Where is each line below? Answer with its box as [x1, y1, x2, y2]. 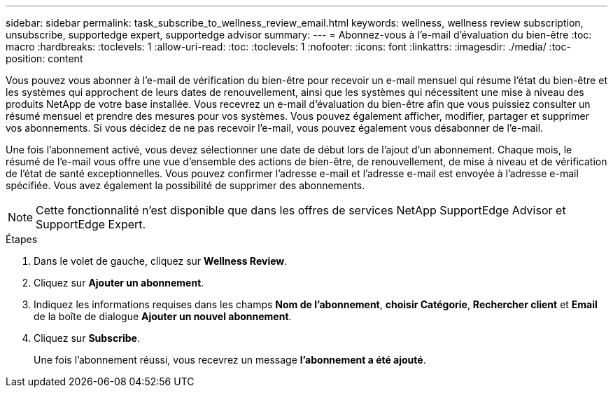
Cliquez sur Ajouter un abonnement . [34, 277, 204, 289]
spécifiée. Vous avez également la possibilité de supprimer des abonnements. [6, 179, 365, 191]
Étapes [6, 233, 38, 245]
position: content [6, 53, 83, 64]
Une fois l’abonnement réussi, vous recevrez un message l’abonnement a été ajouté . [34, 354, 426, 366]
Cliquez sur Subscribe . [34, 332, 140, 344]
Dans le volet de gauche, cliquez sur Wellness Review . [34, 255, 288, 267]
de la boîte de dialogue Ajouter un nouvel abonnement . [34, 310, 292, 322]
